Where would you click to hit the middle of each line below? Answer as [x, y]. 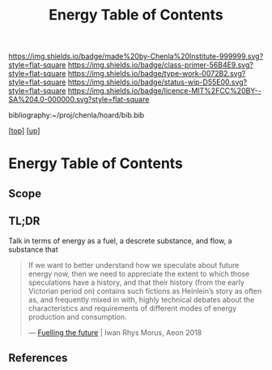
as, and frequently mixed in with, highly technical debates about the [141, 299]
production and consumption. [77, 316]
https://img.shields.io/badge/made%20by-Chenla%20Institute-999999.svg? [136, 56]
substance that [33, 249]
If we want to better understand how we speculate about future [134, 265]
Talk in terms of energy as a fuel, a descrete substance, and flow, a [120, 240]
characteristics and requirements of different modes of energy [132, 308]
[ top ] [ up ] [24, 131]
